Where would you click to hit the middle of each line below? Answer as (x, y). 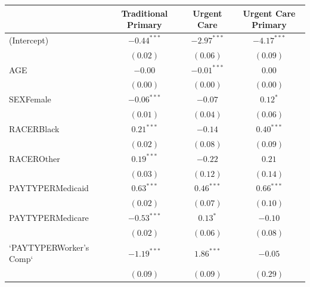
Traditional (145, 13)
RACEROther (35, 158)
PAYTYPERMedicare (49, 218)
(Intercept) (29, 40)
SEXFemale (30, 99)
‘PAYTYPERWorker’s (49, 247)
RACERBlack (34, 129)
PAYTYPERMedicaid (49, 188)
